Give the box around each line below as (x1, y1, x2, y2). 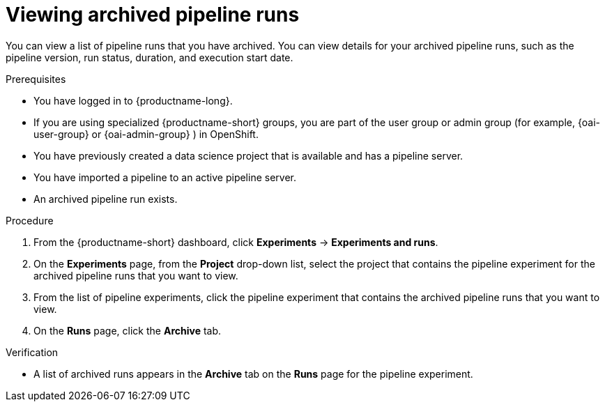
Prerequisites (6, 72, 66, 85)
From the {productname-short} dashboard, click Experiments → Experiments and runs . (33, 236, 438, 248)
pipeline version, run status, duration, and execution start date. (6, 51, 293, 63)
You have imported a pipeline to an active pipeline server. (33, 171, 296, 183)
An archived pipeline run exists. (33, 192, 178, 205)
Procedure (6, 214, 54, 226)
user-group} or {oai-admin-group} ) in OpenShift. (33, 128, 259, 140)
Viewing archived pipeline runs (6, 3, 300, 26)
